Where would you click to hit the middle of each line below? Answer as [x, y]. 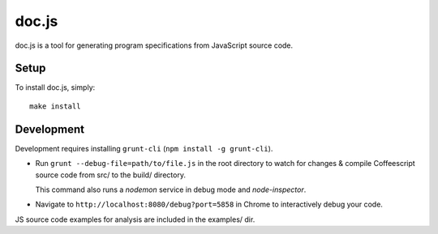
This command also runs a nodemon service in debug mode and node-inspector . [171, 189]
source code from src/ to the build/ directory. [111, 175]
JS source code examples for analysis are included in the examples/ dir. [135, 219]
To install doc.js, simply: [55, 87]
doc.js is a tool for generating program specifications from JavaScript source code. [154, 45]
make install [55, 106]
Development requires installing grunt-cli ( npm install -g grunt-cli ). [144, 148]
